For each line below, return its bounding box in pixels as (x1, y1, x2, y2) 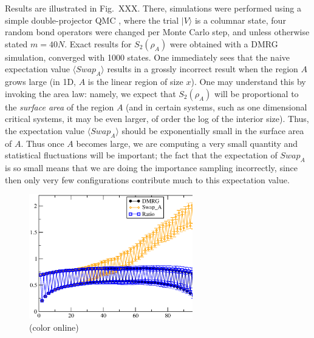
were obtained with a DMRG (169, 37, 278, 50)
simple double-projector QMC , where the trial (5, 13, 179, 26)
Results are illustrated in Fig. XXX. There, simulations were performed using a (5, 2, 301, 14)
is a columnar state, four (194, 13, 286, 26)
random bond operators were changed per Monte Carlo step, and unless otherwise (5, 25, 310, 38)
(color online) (29, 320, 79, 333)
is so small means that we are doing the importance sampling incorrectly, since (5, 161, 298, 174)
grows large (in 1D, (5, 75, 77, 88)
